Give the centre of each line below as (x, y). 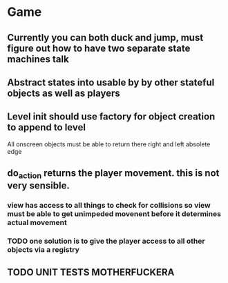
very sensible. (39, 186)
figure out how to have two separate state (99, 48)
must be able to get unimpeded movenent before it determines (114, 214)
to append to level (47, 127)
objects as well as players (64, 93)
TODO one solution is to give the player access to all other (106, 241)
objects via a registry (43, 250)
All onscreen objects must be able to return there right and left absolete (109, 144)
